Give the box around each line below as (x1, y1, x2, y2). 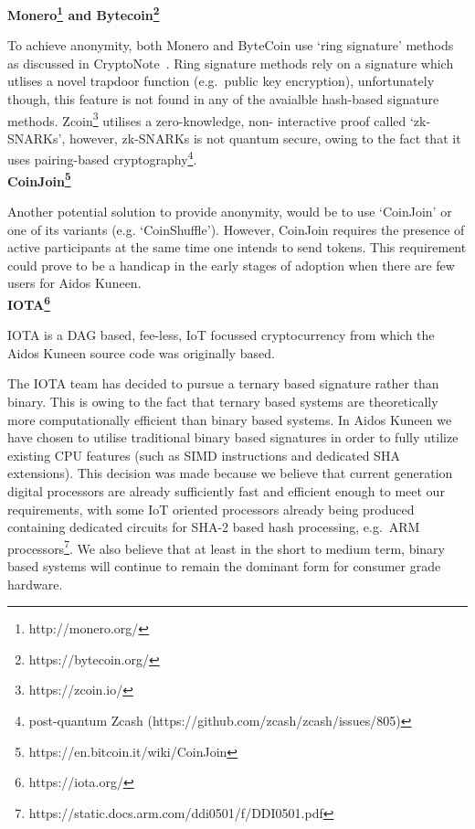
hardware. (7, 574, 63, 593)
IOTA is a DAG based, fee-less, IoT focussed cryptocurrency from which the (7, 325, 435, 345)
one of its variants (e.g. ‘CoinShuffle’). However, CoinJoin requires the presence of (7, 219, 465, 239)
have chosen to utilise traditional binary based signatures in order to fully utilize (7, 428, 459, 447)
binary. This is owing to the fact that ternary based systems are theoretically (7, 391, 438, 410)
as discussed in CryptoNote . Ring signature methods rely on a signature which (7, 53, 454, 72)
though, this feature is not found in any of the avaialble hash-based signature (7, 90, 439, 109)
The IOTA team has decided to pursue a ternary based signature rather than (7, 374, 439, 393)
